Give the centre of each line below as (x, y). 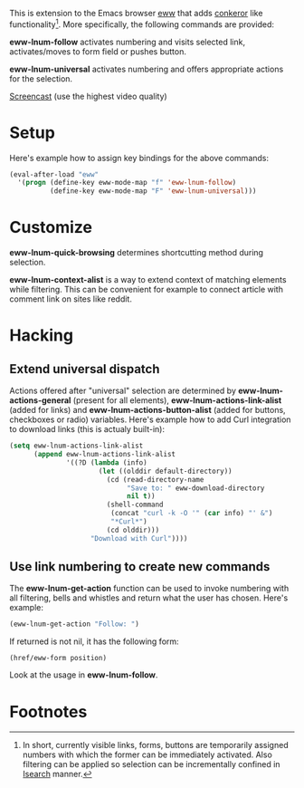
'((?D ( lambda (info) (107, 462)
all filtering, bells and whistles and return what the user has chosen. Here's (149, 598)
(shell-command (135, 505)
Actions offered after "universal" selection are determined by (123, 391)
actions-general (40, 400)
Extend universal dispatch (85, 369)
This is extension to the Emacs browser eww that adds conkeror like (136, 13)
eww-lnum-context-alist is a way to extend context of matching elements (148, 280)
